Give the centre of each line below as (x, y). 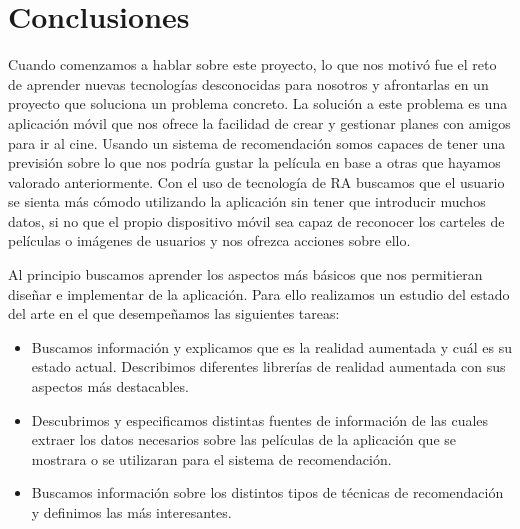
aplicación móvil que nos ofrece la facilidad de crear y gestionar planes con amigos (259, 122)
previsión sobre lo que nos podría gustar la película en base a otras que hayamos (254, 162)
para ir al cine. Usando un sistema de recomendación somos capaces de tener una (257, 142)
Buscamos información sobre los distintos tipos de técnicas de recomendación (267, 492)
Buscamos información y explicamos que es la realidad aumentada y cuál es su (271, 346)
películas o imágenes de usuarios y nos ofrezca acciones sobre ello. (209, 240)
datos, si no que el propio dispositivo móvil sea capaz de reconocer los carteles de (256, 220)
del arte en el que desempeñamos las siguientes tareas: (174, 313)
